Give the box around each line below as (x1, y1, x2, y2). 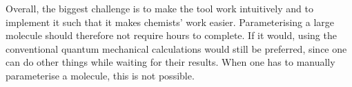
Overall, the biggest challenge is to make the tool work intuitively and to (6, 1, 313, 15)
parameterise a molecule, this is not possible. (6, 68, 195, 82)
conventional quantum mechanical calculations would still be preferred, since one (6, 41, 347, 55)
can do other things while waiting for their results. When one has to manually (6, 55, 335, 69)
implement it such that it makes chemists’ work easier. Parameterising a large (6, 14, 334, 29)
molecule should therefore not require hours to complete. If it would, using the (6, 28, 337, 42)
